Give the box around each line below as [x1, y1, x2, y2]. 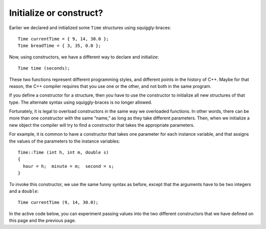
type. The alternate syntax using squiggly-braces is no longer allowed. [9, 99, 152, 105]
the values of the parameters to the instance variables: [9, 138, 120, 144]
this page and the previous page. [9, 218, 76, 224]
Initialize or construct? [9, 7, 103, 18]
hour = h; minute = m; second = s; [23, 163, 114, 169]
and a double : [9, 188, 39, 194]
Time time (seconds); [18, 66, 70, 71]
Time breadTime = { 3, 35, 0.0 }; [18, 43, 101, 49]
